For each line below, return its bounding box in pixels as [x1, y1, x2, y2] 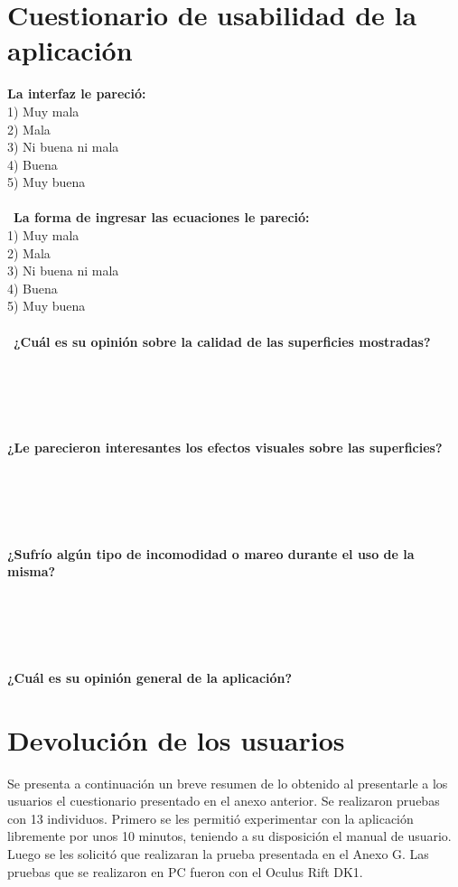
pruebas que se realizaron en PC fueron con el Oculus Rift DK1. [7, 862, 363, 881]
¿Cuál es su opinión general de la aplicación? [7, 668, 293, 686]
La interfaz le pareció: [7, 84, 146, 103]
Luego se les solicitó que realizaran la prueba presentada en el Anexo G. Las [7, 845, 429, 863]
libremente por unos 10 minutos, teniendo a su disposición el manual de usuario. [7, 826, 452, 845]
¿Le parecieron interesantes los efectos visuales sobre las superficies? [7, 438, 443, 457]
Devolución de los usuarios [7, 721, 345, 758]
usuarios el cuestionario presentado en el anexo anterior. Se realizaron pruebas [7, 791, 440, 810]
